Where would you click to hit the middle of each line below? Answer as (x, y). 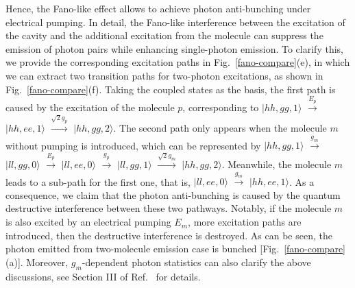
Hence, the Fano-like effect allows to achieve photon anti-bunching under (158, 8)
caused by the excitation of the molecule (90, 107)
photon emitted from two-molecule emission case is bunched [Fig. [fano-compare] (176, 249)
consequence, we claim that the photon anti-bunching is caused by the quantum (173, 194)
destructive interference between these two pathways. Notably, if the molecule (169, 208)
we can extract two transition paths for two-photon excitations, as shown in (164, 75)
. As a (302, 181)
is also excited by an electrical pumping (88, 222)
